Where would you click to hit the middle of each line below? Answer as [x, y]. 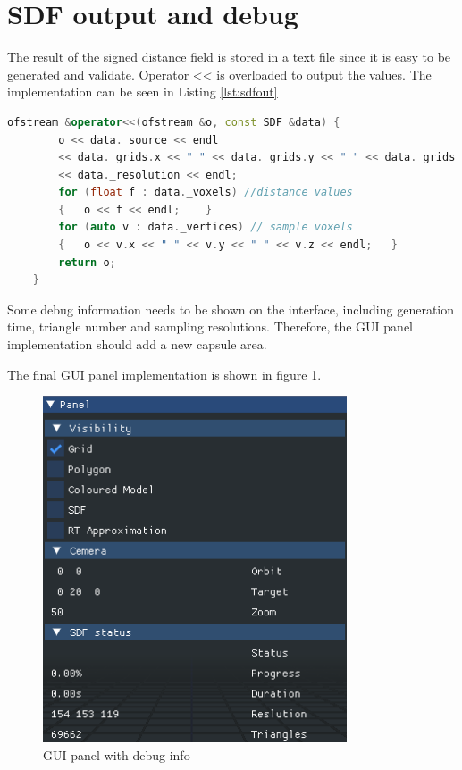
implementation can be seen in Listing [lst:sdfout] [143, 92]
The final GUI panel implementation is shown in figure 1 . [164, 374]
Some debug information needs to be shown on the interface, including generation [231, 309]
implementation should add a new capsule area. [137, 344]
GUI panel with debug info [117, 754]
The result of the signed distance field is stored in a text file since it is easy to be [229, 57]
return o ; [87, 262]
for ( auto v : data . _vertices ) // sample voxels [206, 227]
